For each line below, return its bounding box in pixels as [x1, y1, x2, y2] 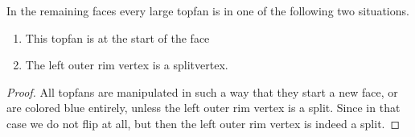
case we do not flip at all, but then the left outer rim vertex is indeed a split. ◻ [6, 114, 401, 131]
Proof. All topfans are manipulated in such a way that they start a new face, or [6, 83, 398, 100]
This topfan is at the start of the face [25, 29, 210, 46]
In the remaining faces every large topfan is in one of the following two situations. [6, 2, 409, 19]
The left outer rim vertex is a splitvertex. [25, 56, 228, 73]
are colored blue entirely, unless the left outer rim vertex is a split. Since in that [6, 99, 401, 116]
